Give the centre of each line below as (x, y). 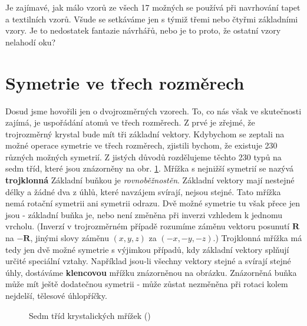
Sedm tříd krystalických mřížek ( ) (90, 315)
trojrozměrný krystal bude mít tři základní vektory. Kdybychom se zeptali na (145, 134)
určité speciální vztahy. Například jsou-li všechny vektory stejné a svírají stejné (148, 261)
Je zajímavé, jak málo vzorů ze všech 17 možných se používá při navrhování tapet (153, 7)
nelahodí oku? (31, 42)
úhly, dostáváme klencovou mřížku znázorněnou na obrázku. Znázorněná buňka (151, 272)
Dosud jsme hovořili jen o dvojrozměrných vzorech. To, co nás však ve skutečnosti (153, 111)
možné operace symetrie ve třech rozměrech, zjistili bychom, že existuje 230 (141, 145)
